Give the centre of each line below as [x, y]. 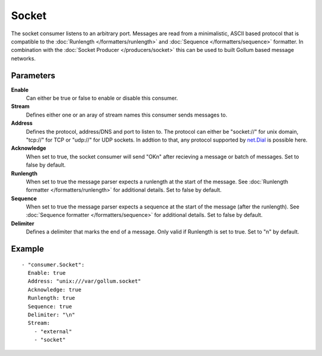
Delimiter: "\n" [52, 315]
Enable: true [47, 273]
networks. [23, 58]
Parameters [33, 76]
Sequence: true [50, 306]
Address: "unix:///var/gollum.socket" [84, 281]
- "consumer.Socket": [53, 265]
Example [27, 249]
